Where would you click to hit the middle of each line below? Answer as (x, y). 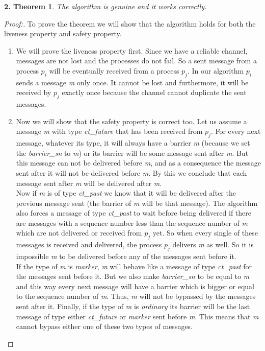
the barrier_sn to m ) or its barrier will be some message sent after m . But (132, 153)
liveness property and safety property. (63, 33)
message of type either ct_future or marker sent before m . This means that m (137, 316)
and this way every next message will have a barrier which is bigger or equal (135, 286)
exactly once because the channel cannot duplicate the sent (154, 92)
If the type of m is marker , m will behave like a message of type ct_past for (134, 266)
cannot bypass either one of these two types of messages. (104, 326)
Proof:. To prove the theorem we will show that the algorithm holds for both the (130, 23)
